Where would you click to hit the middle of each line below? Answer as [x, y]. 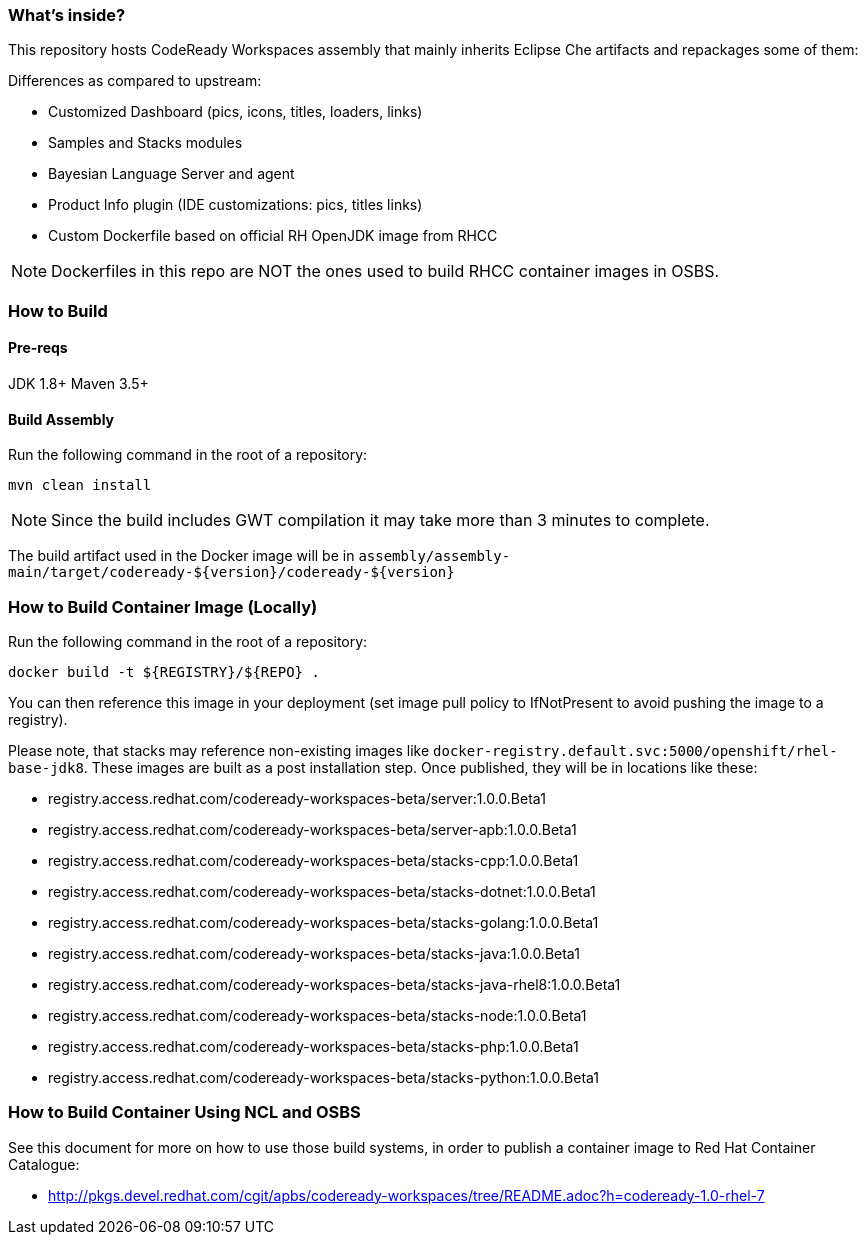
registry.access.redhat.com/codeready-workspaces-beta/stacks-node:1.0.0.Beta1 [317, 1015]
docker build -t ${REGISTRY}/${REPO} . [164, 671]
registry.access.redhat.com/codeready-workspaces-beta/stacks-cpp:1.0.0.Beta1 [313, 860]
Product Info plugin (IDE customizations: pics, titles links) [235, 205]
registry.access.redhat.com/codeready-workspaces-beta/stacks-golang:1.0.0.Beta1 [323, 922]
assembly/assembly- [434, 556]
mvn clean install [80, 485]
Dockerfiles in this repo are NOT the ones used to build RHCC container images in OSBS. [385, 271]
